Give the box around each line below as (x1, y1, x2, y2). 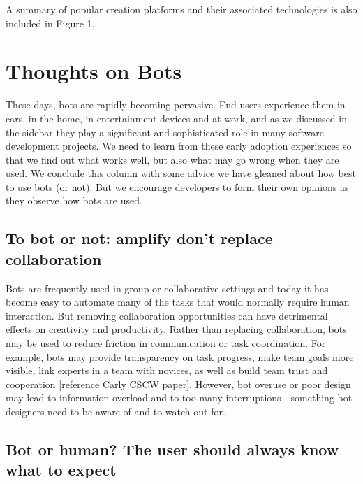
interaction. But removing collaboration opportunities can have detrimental (6, 308, 328, 322)
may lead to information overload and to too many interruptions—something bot (6, 390, 353, 405)
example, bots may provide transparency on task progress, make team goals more (6, 349, 354, 364)
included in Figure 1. (6, 15, 95, 30)
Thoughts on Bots (6, 57, 182, 85)
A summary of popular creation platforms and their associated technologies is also (6, 2, 357, 16)
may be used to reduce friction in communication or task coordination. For (6, 336, 326, 350)
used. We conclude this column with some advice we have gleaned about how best (6, 166, 356, 180)
